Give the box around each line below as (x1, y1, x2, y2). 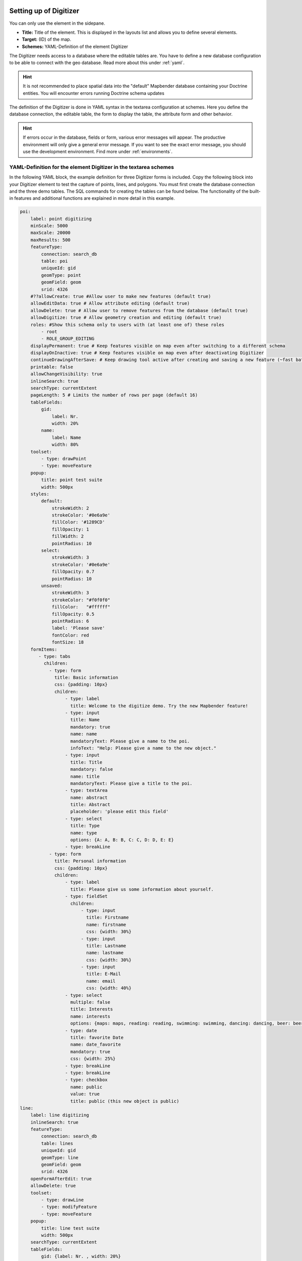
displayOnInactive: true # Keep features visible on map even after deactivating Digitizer (30, 350, 264, 356)
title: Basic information (54, 675, 118, 680)
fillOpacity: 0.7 (51, 569, 95, 575)
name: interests (70, 1013, 111, 1019)
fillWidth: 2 (51, 534, 84, 539)
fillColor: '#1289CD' (51, 520, 105, 525)
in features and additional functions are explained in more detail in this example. (9, 195, 175, 201)
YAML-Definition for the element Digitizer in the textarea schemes (9, 163, 174, 170)
